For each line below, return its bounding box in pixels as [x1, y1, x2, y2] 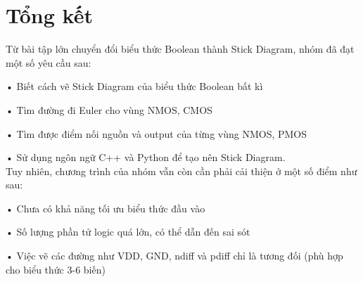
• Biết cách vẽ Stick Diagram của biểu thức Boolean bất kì [6, 79, 263, 94]
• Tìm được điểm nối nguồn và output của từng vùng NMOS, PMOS [6, 126, 307, 141]
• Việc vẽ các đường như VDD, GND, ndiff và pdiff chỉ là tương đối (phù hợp [6, 248, 343, 263]
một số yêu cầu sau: [6, 55, 91, 70]
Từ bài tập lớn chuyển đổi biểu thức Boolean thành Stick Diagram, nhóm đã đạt [6, 41, 355, 56]
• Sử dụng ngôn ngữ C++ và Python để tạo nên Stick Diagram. [6, 150, 286, 165]
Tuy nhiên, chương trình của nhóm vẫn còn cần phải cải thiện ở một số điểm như [6, 163, 357, 178]
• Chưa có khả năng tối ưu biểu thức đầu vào [6, 200, 205, 215]
